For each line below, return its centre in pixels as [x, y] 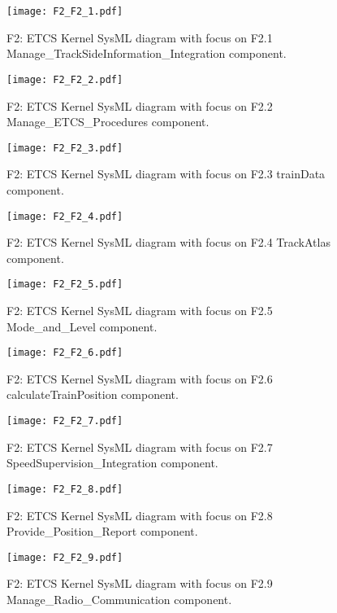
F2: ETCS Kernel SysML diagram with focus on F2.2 [140, 105]
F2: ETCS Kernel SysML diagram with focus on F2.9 [140, 583]
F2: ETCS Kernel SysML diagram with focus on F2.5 [140, 311]
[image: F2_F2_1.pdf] [65, 11]
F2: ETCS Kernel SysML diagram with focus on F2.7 [140, 447]
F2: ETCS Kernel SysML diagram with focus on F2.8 [140, 515]
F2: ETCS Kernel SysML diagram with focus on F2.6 [140, 378]
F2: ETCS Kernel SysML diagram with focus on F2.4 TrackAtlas [168, 242]
